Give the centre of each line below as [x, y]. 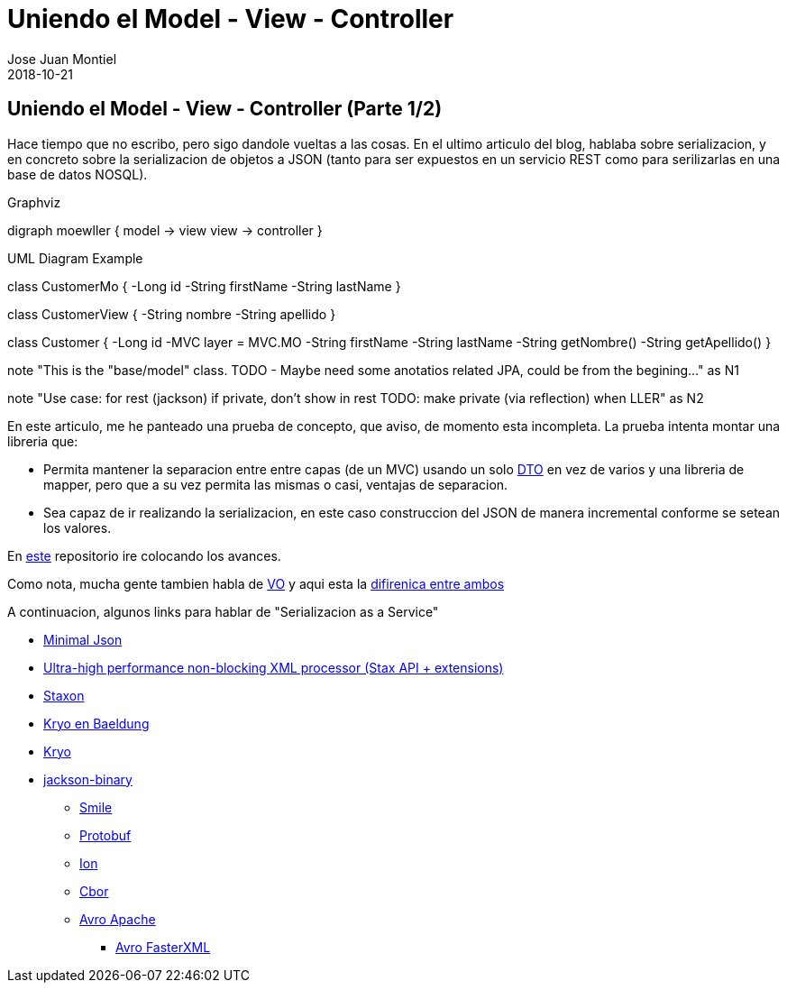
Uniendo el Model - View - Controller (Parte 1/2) [225, 109]
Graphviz [34, 202]
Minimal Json [83, 639]
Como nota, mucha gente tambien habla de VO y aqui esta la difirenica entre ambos [256, 583]
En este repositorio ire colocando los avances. [144, 555]
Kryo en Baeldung [96, 723]
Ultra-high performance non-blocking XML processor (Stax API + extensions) [274, 667]
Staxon [64, 695]
